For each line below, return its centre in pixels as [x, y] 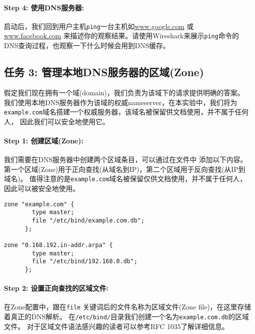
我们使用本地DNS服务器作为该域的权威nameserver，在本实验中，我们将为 [121, 102]
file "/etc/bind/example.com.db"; [88, 220]
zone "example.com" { [39, 204]
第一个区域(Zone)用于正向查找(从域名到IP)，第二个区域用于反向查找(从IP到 [125, 169]
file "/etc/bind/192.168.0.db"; [85, 262]
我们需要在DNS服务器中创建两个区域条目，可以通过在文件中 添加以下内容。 [126, 159]
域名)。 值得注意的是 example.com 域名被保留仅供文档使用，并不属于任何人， [125, 179]
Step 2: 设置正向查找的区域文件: [56, 288]
